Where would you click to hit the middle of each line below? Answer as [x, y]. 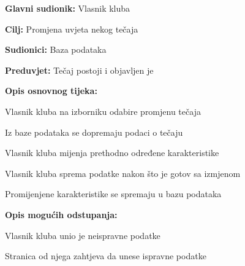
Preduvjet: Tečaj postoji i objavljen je [79, 70]
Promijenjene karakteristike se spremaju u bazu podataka [113, 194]
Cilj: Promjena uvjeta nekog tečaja [72, 29]
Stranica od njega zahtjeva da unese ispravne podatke [106, 256]
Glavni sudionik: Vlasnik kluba [68, 8]
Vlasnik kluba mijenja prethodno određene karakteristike [112, 153]
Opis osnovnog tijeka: [51, 91]
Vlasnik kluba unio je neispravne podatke [83, 235]
